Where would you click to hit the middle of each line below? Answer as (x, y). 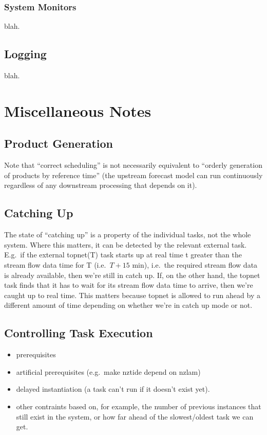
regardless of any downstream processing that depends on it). (101, 185)
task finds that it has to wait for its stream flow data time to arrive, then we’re (129, 285)
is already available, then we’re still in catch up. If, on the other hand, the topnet (132, 275)
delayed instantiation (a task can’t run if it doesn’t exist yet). (113, 389)
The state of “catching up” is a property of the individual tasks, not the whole (128, 234)
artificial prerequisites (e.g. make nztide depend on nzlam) (108, 371)
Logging (25, 54)
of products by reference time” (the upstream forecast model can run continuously (133, 175)
